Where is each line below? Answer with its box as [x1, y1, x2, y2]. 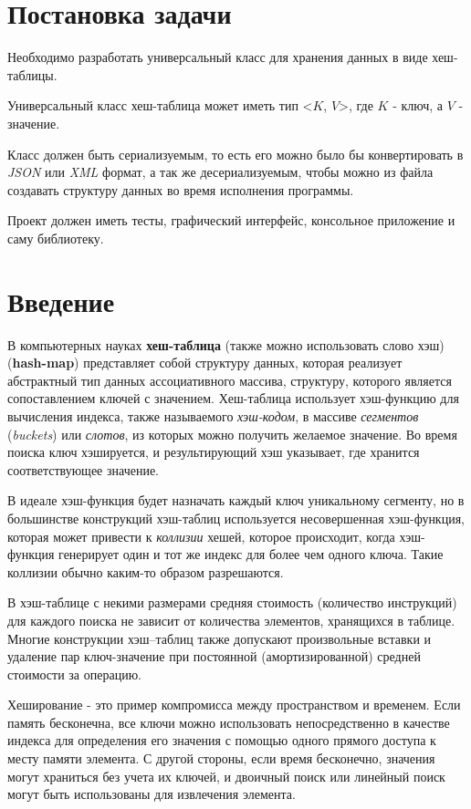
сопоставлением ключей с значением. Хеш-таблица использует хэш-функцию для [7, 389, 459, 408]
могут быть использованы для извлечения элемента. [7, 784, 296, 804]
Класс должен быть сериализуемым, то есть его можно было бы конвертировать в [7, 144, 464, 163]
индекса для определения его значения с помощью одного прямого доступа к [7, 731, 436, 750]
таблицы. [7, 65, 58, 84]
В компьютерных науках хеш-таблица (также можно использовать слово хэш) [7, 335, 445, 354]
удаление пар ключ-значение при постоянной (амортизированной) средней [7, 647, 421, 666]
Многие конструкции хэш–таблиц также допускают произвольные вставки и [7, 628, 432, 648]
